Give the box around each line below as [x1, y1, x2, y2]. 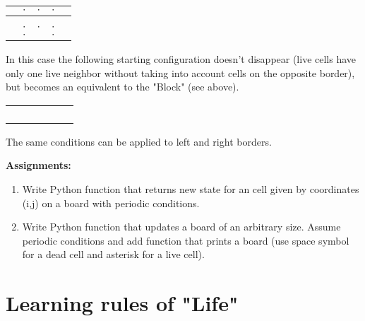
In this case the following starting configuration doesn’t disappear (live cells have [6, 52, 357, 66]
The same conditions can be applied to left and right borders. [6, 134, 272, 148]
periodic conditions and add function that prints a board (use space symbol [22, 233, 349, 247]
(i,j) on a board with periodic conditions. [22, 195, 200, 210]
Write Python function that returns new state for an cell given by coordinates [22, 181, 359, 196]
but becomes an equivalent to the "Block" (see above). [6, 79, 239, 94]
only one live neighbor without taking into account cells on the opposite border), [6, 65, 355, 80]
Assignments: [6, 158, 71, 173]
